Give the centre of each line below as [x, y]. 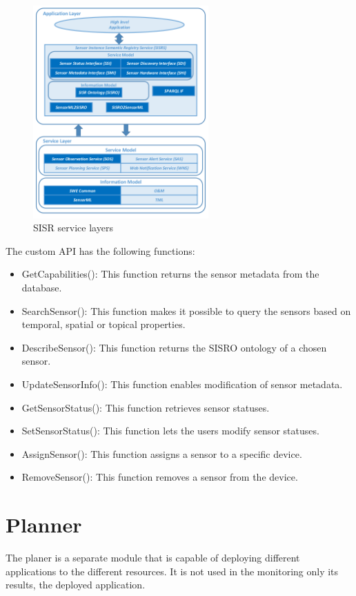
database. [42, 287]
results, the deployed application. [76, 585]
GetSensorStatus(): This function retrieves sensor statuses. [146, 407]
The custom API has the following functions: [100, 250]
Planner [44, 525]
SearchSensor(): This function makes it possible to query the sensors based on [186, 310]
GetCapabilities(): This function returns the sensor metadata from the [170, 274]
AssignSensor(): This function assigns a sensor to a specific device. [162, 453]
